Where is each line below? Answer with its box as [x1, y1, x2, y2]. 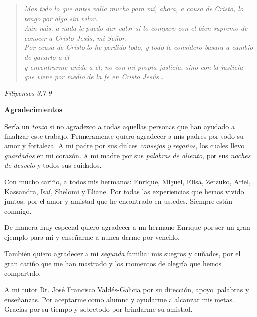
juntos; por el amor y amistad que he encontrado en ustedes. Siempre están [4, 196, 232, 206]
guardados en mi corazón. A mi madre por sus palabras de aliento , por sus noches [4, 150, 251, 160]
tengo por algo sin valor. [24, 13, 98, 23]
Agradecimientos [4, 104, 63, 115]
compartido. [4, 268, 41, 278]
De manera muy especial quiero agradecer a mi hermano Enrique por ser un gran [4, 222, 250, 232]
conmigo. [4, 205, 32, 216]
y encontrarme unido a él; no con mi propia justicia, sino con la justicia [24, 61, 243, 72]
